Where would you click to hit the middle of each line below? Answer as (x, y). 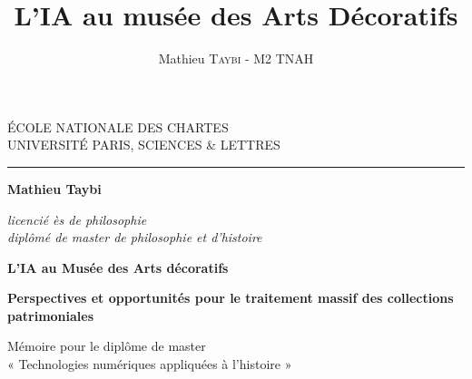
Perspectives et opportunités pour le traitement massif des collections (231, 298)
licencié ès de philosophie (77, 219)
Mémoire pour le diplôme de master (107, 346)
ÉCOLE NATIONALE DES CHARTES (118, 126)
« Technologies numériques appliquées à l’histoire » (150, 364)
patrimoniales (51, 315)
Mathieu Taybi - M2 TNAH (236, 58)
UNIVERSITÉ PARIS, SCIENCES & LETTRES (144, 145)
